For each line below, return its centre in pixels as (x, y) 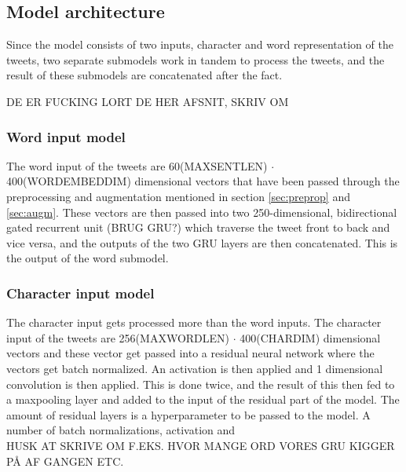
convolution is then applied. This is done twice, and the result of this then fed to (201, 384)
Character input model (80, 293)
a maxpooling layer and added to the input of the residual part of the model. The (203, 399)
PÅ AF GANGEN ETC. (65, 461)
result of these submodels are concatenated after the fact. (144, 75)
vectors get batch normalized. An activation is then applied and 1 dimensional (195, 368)
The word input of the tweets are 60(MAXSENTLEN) (137, 165)
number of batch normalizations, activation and (121, 430)
